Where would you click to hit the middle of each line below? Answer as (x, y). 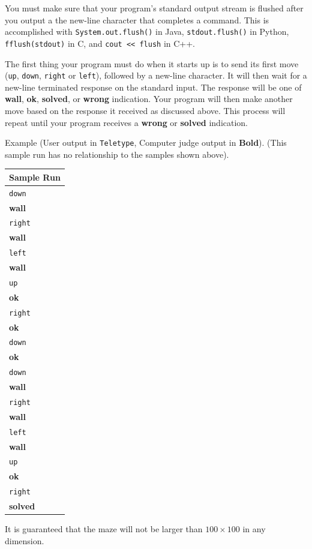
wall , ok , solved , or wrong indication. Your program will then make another (149, 99)
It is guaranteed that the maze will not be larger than (104, 529)
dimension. (25, 540)
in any (254, 529)
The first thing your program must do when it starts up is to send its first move (152, 63)
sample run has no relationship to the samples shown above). (117, 154)
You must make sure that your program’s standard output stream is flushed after (154, 8)
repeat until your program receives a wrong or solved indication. (127, 122)
